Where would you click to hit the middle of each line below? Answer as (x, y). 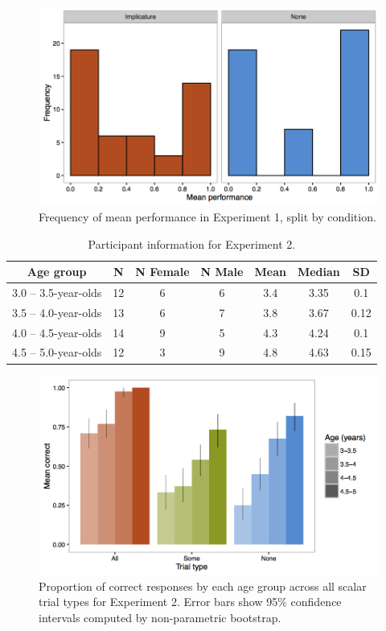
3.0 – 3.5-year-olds (57, 292)
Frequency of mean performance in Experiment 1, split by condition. (207, 216)
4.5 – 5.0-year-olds (57, 352)
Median (318, 272)
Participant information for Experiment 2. (192, 243)
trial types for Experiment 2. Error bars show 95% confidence (190, 602)
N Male (222, 272)
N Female (162, 272)
